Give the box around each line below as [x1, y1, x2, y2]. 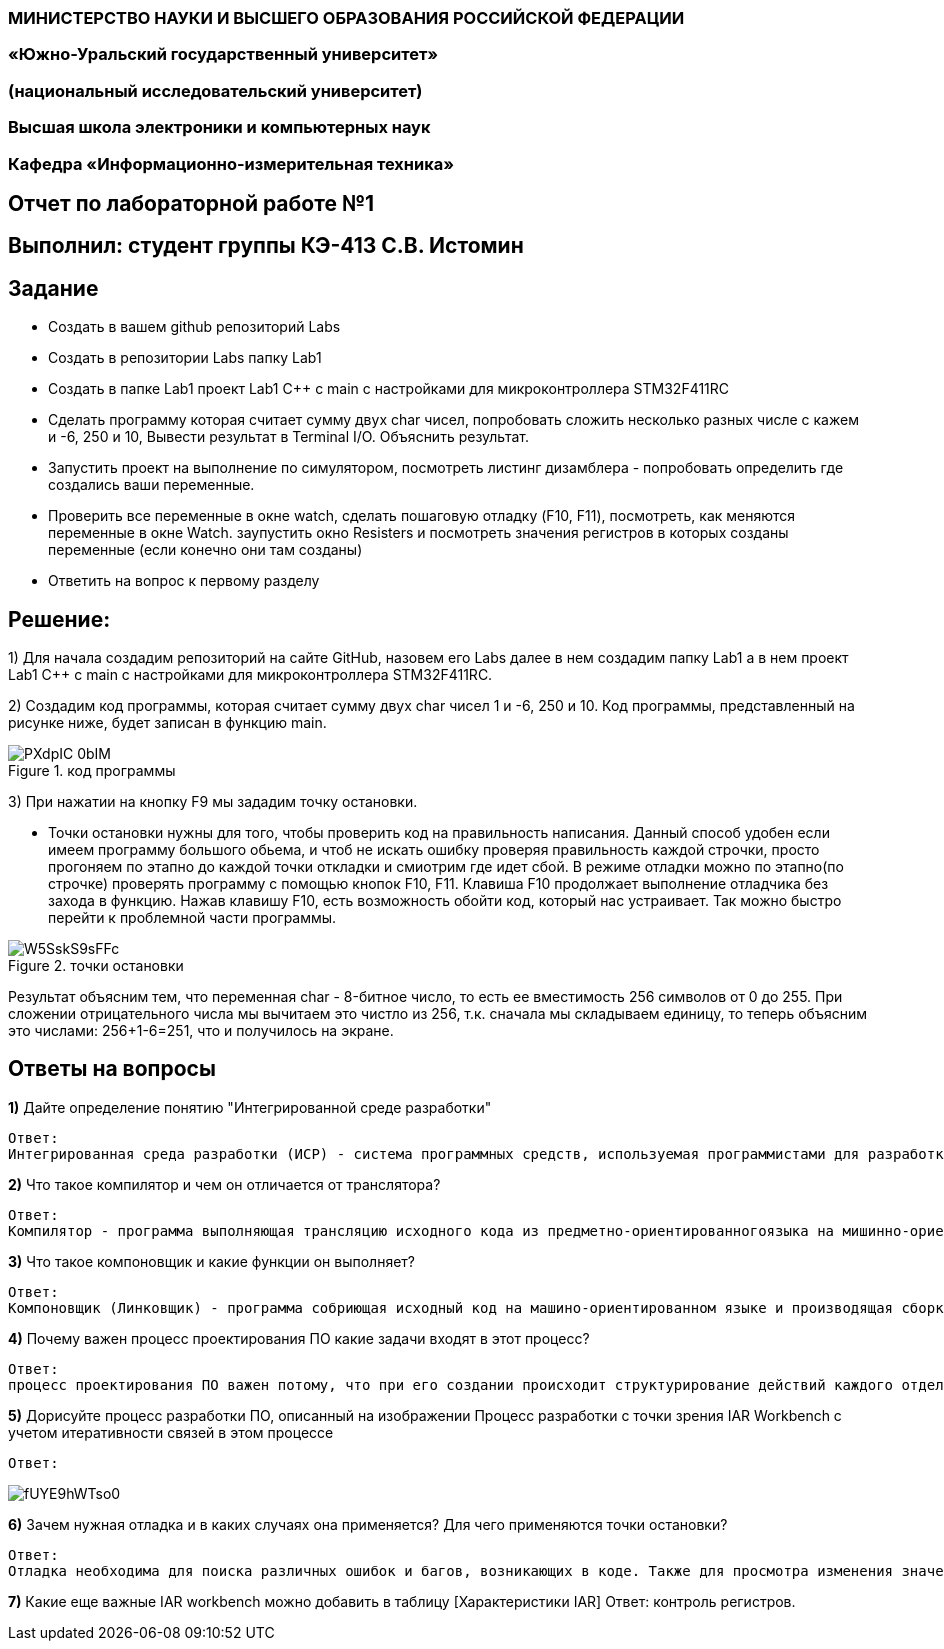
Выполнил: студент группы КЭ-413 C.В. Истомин [8, 233, 524, 259]
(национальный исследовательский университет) [8, 80, 423, 101]
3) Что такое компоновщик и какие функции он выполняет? [8, 1252, 416, 1270]
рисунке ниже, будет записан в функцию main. [8, 714, 327, 732]
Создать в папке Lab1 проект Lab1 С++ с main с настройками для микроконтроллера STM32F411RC [48, 380, 730, 398]
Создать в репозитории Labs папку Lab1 [48, 349, 322, 367]
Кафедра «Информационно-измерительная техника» [8, 153, 455, 174]
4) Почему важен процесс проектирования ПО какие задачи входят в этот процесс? [8, 1329, 590, 1347]
